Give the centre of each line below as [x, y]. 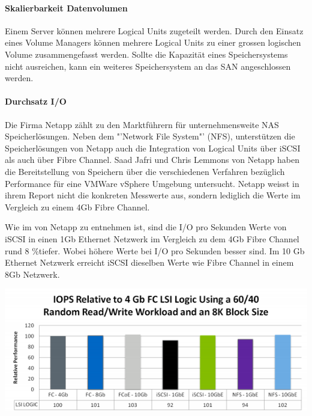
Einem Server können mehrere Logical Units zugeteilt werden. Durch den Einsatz [154, 30]
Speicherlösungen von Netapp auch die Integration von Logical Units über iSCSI [153, 148]
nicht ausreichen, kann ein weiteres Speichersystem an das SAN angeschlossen [148, 66]
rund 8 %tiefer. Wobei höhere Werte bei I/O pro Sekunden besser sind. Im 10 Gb [155, 250]
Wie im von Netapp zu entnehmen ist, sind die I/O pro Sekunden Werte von [146, 227]
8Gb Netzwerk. [32, 274]
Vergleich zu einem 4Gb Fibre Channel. [77, 206]
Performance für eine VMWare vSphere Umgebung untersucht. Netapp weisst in [152, 183]
